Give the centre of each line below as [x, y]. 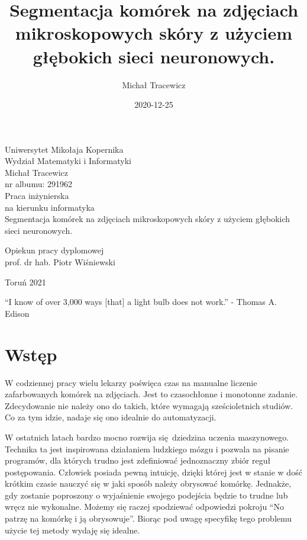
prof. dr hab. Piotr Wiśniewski [60, 262]
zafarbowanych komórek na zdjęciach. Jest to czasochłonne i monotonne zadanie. [151, 394]
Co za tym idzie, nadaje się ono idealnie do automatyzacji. [111, 417]
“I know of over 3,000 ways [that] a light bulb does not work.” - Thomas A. [141, 302]
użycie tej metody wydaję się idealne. [72, 530]
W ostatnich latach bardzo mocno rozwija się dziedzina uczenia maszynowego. [147, 437]
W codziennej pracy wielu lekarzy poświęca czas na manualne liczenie [131, 382]
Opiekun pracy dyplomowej [54, 250]
